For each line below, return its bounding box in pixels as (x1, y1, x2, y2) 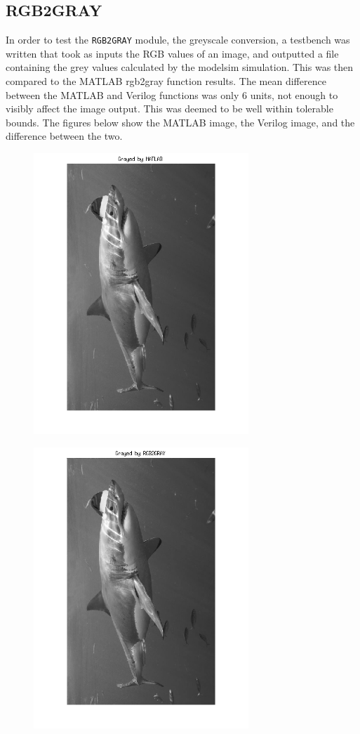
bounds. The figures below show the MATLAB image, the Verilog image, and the (6, 114, 355, 129)
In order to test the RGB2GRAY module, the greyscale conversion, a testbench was (6, 32, 350, 47)
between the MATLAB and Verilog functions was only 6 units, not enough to (6, 87, 338, 102)
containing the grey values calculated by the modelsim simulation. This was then (6, 60, 354, 74)
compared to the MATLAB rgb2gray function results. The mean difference (6, 74, 326, 89)
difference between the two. (6, 129, 123, 143)
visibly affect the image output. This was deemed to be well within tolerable (6, 101, 333, 116)
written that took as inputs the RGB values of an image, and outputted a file (6, 46, 339, 60)
